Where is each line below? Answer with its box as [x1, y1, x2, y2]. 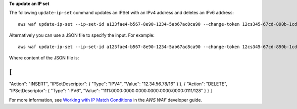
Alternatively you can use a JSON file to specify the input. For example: [9, 32, 155, 38]
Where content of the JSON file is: [9, 54, 79, 60]
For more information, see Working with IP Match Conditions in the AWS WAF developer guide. [9, 97, 202, 103]
